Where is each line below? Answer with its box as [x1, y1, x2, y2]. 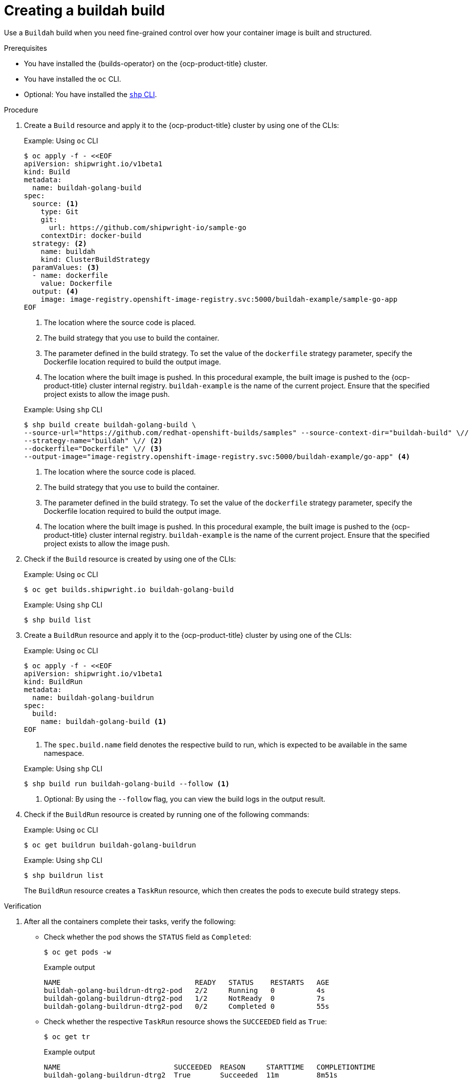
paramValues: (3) [32, 263, 100, 271]
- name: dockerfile [32, 271, 108, 279]
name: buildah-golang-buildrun [32, 693, 154, 702]
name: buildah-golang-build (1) [40, 717, 167, 725]
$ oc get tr [44, 1032, 90, 1041]
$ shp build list [24, 615, 91, 624]
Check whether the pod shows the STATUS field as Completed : [44, 932, 251, 941]
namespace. [44, 748, 84, 757]
